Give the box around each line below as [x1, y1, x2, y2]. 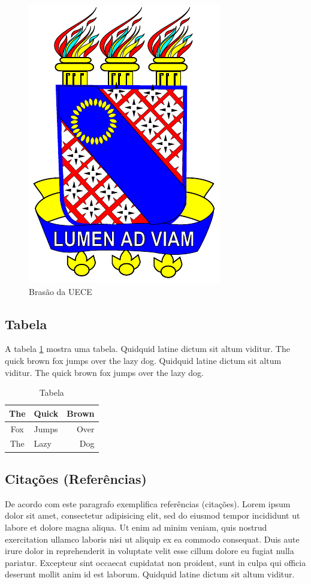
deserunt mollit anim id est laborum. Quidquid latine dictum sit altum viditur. [5, 568, 295, 580]
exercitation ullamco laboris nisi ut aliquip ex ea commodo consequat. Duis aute [5, 532, 300, 545]
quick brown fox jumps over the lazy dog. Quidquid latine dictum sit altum [5, 354, 282, 366]
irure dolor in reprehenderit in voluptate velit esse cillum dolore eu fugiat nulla [5, 544, 294, 557]
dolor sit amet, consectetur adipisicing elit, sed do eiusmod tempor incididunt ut [5, 509, 300, 522]
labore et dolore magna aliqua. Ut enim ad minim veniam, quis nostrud [5, 520, 267, 533]
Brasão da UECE [29, 285, 92, 297]
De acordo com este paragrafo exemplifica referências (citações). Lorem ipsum [5, 497, 291, 510]
